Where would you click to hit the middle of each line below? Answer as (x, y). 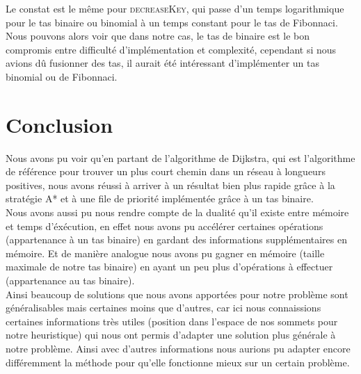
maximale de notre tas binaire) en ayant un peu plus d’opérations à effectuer (169, 267)
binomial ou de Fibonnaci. (62, 76)
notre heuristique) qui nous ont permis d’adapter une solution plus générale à (171, 335)
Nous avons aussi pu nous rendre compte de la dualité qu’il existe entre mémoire (177, 212)
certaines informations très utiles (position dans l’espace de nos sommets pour (172, 321)
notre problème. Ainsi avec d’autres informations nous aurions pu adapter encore (178, 348)
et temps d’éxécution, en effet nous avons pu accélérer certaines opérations (165, 226)
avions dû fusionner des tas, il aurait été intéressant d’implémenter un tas (163, 63)
